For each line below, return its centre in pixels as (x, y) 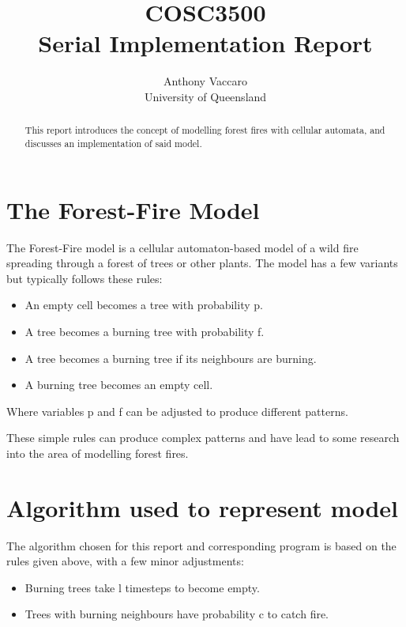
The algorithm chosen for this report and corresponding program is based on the (201, 545)
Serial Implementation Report (205, 43)
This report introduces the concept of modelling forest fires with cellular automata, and (205, 130)
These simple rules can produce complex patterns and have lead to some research (203, 438)
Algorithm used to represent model (202, 507)
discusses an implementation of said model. (113, 143)
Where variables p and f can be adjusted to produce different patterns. (177, 411)
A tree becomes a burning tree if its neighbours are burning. (171, 358)
